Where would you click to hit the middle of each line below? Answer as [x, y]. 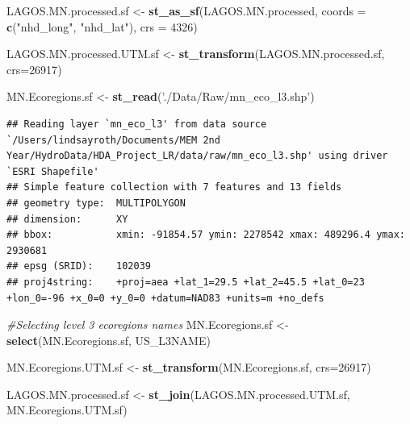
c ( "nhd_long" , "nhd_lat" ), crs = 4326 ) [102, 26]
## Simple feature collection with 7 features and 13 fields [174, 187]
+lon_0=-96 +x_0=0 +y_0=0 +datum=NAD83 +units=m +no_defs [165, 298]
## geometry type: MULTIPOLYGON [96, 203]
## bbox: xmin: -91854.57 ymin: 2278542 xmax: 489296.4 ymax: [206, 235]
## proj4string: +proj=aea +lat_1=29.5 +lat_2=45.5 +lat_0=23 [186, 282]
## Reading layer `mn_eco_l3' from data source [137, 124]
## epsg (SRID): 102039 [79, 266]
